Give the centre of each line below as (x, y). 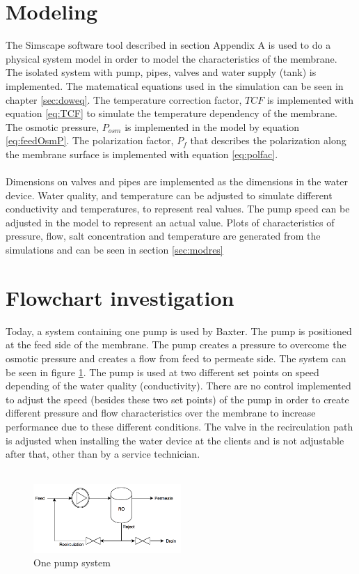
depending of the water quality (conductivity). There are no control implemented (178, 386)
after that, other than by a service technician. (103, 454)
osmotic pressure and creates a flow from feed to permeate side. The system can (176, 358)
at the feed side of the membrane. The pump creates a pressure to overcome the (176, 344)
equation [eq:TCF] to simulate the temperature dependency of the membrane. (171, 113)
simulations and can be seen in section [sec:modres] (114, 250)
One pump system (72, 563)
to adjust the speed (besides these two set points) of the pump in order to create (177, 399)
